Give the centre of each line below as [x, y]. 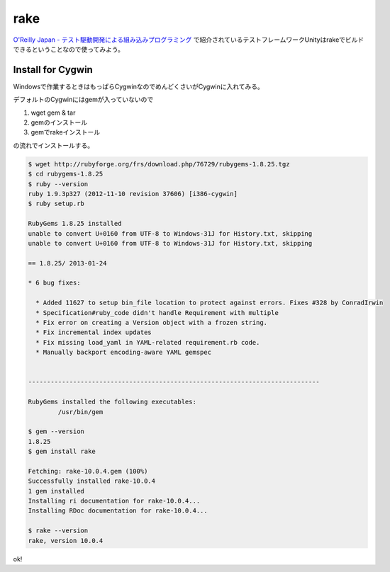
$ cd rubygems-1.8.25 [66, 174]
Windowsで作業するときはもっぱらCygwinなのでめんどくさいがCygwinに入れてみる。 [138, 86]
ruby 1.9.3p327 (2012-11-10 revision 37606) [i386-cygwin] [133, 194]
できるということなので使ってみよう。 [68, 49]
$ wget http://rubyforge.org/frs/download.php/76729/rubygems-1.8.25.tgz [159, 164]
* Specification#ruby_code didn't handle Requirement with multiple [157, 313]
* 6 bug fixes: [54, 283]
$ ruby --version [58, 184]
